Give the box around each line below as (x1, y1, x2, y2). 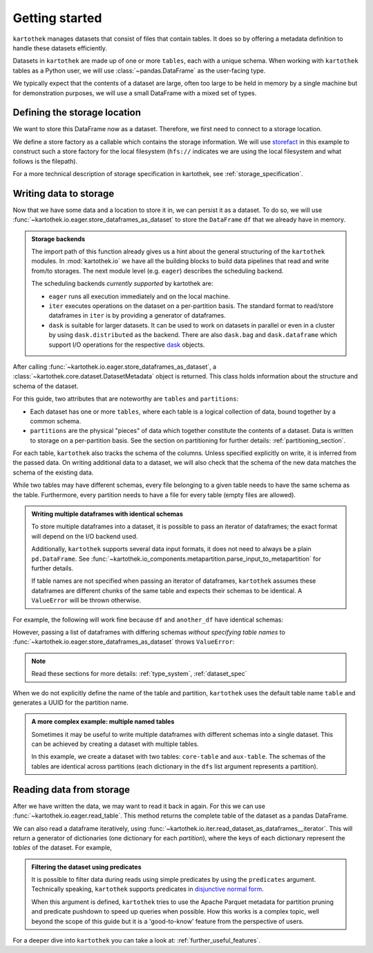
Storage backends (31, 235, 86, 243)
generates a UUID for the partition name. (12, 698, 129, 706)
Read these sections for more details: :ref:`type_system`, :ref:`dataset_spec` (31, 670, 247, 678)
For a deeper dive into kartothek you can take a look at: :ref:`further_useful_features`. (12, 936, 260, 945)
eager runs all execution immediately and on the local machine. (48, 292, 231, 300)
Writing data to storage (12, 187, 115, 200)
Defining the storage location (12, 107, 142, 119)
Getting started (12, 10, 102, 26)
